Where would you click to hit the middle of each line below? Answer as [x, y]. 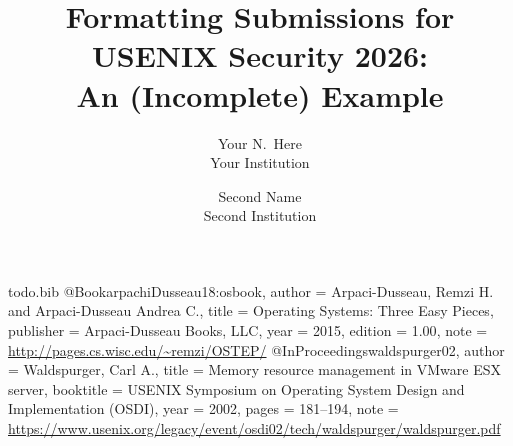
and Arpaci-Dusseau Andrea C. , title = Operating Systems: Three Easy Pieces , [251, 310]
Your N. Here [260, 142]
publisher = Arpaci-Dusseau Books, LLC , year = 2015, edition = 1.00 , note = [248, 330]
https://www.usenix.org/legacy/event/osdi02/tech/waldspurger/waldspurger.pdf [254, 428]
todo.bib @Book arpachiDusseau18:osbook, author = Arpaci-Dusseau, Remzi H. [251, 290]
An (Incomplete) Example [260, 94]
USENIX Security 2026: [260, 55]
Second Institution [260, 215]
